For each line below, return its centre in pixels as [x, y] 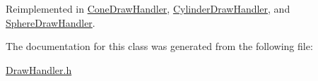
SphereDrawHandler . [51, 22]
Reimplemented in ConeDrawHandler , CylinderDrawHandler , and [148, 8]
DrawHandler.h [39, 69]
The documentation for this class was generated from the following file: [159, 46]
